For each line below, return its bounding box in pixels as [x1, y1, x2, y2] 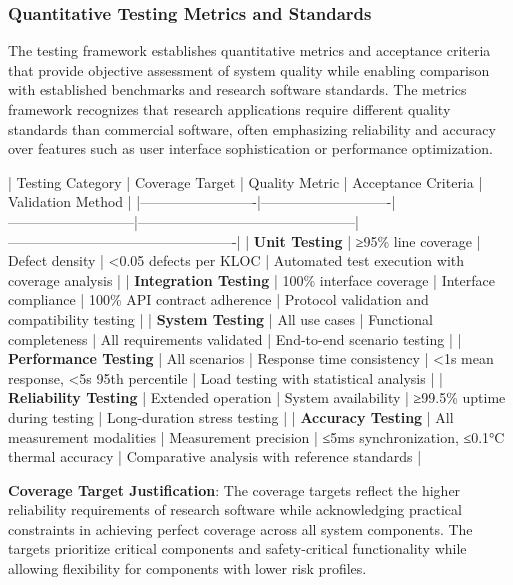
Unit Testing [253, 230, 343, 251]
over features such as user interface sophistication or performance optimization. [8, 138, 493, 159]
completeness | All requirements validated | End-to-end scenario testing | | [8, 328, 462, 349]
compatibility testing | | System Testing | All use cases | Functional [8, 308, 433, 329]
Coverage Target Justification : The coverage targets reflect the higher [8, 479, 461, 500]
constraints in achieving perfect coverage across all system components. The [8, 518, 473, 539]
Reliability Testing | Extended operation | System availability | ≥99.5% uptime [8, 387, 506, 408]
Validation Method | [8, 191, 132, 212]
